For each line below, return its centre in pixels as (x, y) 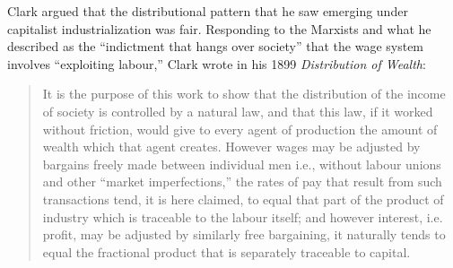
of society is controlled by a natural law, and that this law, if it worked (238, 111)
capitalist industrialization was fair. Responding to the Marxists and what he (219, 28)
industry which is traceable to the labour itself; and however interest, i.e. (243, 216)
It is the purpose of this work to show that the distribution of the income (244, 94)
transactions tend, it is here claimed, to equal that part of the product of (243, 199)
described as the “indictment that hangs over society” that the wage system (216, 46)
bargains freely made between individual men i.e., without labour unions (242, 164)
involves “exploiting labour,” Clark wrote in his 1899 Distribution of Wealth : (217, 63)
